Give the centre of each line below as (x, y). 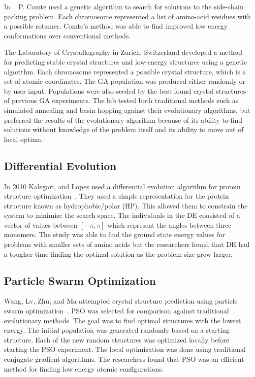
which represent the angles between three (169, 224)
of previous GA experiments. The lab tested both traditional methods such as (121, 100)
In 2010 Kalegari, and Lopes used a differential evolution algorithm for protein (122, 186)
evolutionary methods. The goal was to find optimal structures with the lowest (123, 320)
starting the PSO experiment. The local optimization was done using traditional (125, 349)
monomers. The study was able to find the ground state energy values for (114, 234)
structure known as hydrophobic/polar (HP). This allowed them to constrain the (126, 205)
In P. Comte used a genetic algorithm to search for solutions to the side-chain (124, 6)
